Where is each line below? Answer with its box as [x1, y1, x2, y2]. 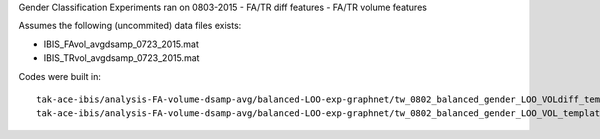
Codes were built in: [18, 70, 102, 82]
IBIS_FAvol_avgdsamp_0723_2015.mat [43, 38, 200, 50]
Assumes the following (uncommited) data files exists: [18, 20, 242, 32]
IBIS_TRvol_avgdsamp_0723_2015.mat [43, 52, 200, 64]
